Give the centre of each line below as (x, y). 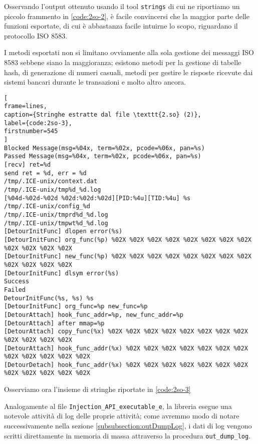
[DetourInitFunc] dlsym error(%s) (62, 273)
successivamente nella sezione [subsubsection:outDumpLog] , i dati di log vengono (128, 425)
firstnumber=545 (31, 131)
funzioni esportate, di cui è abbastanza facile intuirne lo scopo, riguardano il (121, 26)
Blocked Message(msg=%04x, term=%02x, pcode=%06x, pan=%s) (104, 148)
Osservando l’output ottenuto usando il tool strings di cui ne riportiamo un (122, 6)
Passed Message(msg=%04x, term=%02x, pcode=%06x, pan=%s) (103, 156)
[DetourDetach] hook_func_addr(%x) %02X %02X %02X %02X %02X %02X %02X (126, 365)
